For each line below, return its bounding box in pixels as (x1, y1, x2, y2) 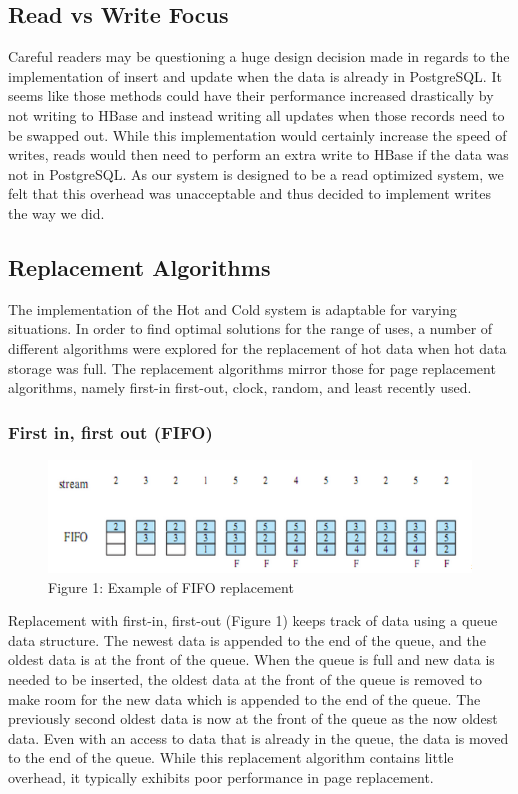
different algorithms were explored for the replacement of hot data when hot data (8, 337, 507, 358)
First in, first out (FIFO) (8, 419, 213, 444)
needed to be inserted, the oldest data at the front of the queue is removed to (8, 668, 482, 689)
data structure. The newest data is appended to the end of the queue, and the (8, 629, 486, 650)
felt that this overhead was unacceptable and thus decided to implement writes (8, 183, 491, 204)
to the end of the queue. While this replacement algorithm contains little (8, 747, 454, 768)
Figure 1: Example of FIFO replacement (48, 576, 294, 597)
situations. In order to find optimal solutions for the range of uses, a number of (8, 318, 493, 339)
